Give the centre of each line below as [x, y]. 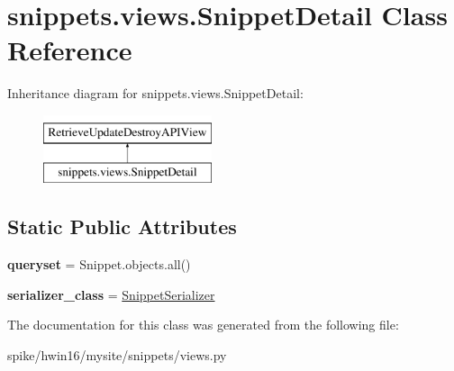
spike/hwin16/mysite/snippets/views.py [117, 355]
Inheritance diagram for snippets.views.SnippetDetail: [155, 93]
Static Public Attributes [122, 226]
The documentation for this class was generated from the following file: [203, 325]
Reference [70, 50]
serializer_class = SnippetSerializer [111, 294]
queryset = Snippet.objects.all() [99, 264]
